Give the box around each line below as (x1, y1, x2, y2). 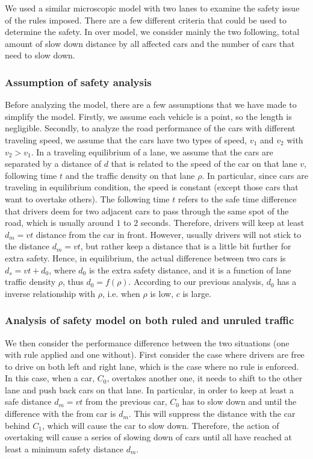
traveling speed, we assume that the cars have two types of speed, (5, 133, 247, 146)
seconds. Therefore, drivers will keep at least (140, 216, 305, 229)
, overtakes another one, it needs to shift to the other (107, 372, 303, 384)
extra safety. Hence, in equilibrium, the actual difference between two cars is (5, 251, 286, 264)
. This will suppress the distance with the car (128, 407, 296, 420)
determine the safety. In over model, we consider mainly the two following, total (5, 25, 300, 38)
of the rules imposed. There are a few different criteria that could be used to (5, 13, 287, 26)
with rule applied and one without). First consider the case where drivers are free (5, 348, 305, 361)
